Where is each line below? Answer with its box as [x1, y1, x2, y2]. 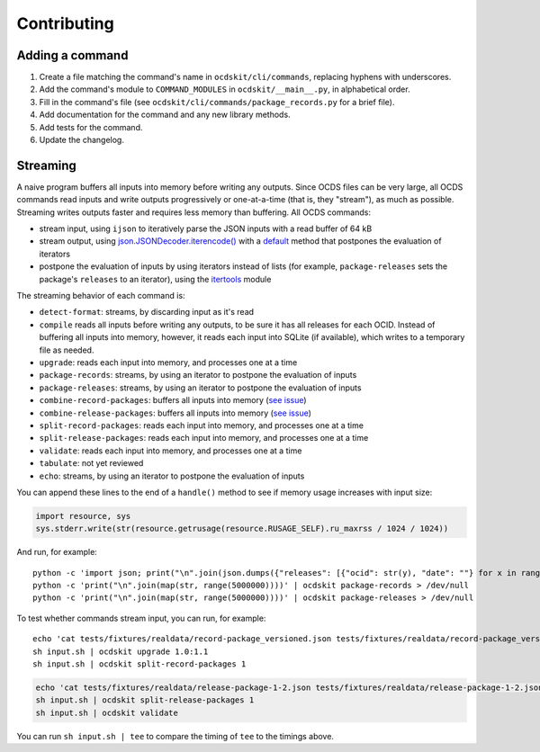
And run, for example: [16, 547, 98, 558]
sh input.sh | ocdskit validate [35, 707, 179, 718]
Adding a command [16, 48, 129, 63]
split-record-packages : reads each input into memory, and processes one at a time [39, 419, 364, 431]
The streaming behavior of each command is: [16, 291, 185, 301]
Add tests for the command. [39, 121, 143, 132]
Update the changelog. [39, 135, 125, 146]
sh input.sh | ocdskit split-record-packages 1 [32, 659, 247, 669]
